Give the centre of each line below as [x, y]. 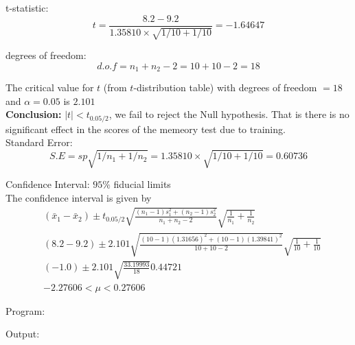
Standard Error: [39, 142]
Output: [23, 334]
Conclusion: [34, 114]
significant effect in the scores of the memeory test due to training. [146, 129]
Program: [25, 310]
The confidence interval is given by [79, 198]
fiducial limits [142, 184]
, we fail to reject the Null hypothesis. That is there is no [229, 114]
